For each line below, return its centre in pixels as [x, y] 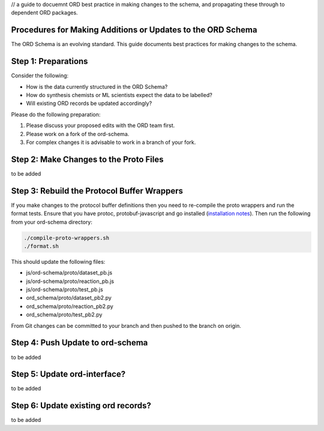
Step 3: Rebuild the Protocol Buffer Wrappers [97, 191]
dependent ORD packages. [44, 13]
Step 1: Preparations [49, 61]
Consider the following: [40, 76]
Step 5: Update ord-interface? [68, 374]
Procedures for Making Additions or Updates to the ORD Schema [134, 30]
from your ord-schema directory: [52, 222]
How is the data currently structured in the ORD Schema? [97, 86]
